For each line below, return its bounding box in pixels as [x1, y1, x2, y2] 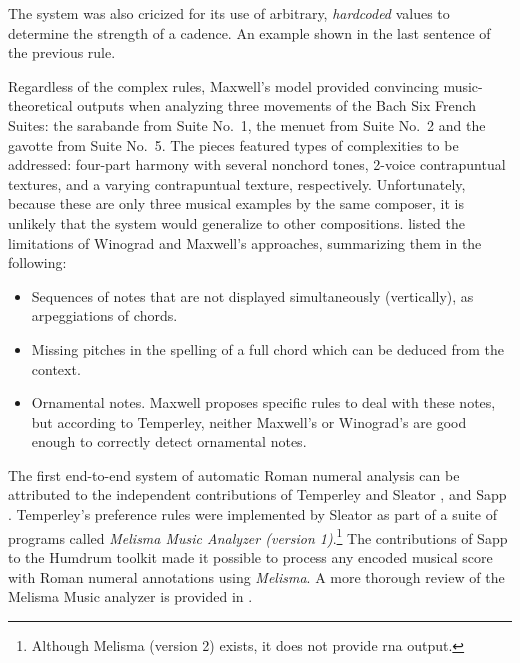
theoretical [8, 95, 73, 116]
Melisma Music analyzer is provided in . [8, 586, 253, 607]
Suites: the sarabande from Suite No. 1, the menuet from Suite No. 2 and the [8, 114, 486, 135]
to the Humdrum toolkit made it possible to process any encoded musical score [8, 546, 493, 567]
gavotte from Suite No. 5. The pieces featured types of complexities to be [8, 134, 459, 155]
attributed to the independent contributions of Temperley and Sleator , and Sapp [8, 484, 507, 505]
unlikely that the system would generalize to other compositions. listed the [8, 212, 466, 233]
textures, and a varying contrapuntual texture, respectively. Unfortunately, [8, 173, 466, 194]
